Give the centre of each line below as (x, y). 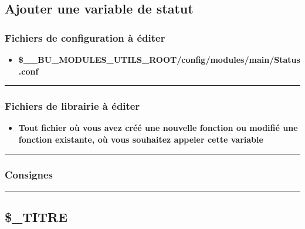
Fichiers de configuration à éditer (85, 37)
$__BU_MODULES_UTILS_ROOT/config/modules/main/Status (159, 59)
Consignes (29, 174)
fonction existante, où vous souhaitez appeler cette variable (141, 139)
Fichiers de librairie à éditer (72, 106)
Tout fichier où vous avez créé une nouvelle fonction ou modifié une (158, 128)
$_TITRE (36, 217)
